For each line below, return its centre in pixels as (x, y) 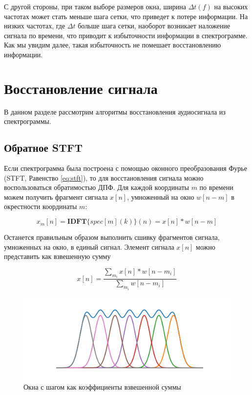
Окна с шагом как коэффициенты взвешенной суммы (102, 386)
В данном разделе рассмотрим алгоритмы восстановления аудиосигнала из (115, 111)
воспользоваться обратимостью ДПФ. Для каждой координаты (96, 187)
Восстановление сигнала (81, 88)
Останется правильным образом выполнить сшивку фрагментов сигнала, (112, 237)
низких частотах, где (35, 26)
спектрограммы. (28, 121)
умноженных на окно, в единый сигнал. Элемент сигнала (89, 246)
